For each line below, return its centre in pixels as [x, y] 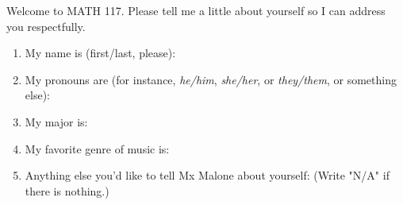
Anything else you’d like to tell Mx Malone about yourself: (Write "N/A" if [207, 175]
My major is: [56, 121]
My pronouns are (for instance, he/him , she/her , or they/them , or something [211, 79]
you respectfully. [46, 26]
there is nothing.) [67, 190]
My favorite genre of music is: [97, 148]
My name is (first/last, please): [100, 53]
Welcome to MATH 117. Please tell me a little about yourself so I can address [196, 10]
